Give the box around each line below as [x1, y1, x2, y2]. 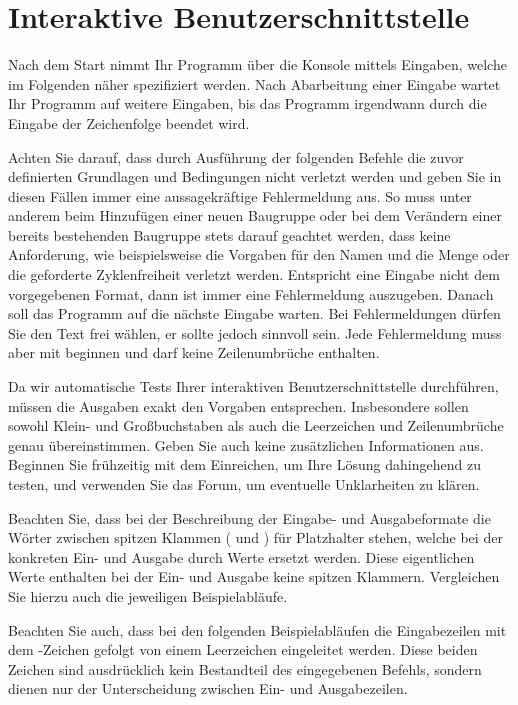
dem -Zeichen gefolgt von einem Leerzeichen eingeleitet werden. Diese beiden [8, 639, 478, 660]
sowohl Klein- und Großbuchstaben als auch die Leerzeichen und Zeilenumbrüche [8, 415, 504, 436]
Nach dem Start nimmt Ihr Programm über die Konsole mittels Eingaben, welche [8, 54, 507, 75]
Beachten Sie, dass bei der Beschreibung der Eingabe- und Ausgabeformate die [8, 507, 491, 528]
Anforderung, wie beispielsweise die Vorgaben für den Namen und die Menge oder [8, 244, 510, 265]
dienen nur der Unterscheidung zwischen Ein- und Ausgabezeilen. [8, 678, 408, 699]
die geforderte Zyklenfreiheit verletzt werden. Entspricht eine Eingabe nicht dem [8, 264, 500, 285]
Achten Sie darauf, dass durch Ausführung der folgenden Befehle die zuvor [8, 146, 464, 167]
